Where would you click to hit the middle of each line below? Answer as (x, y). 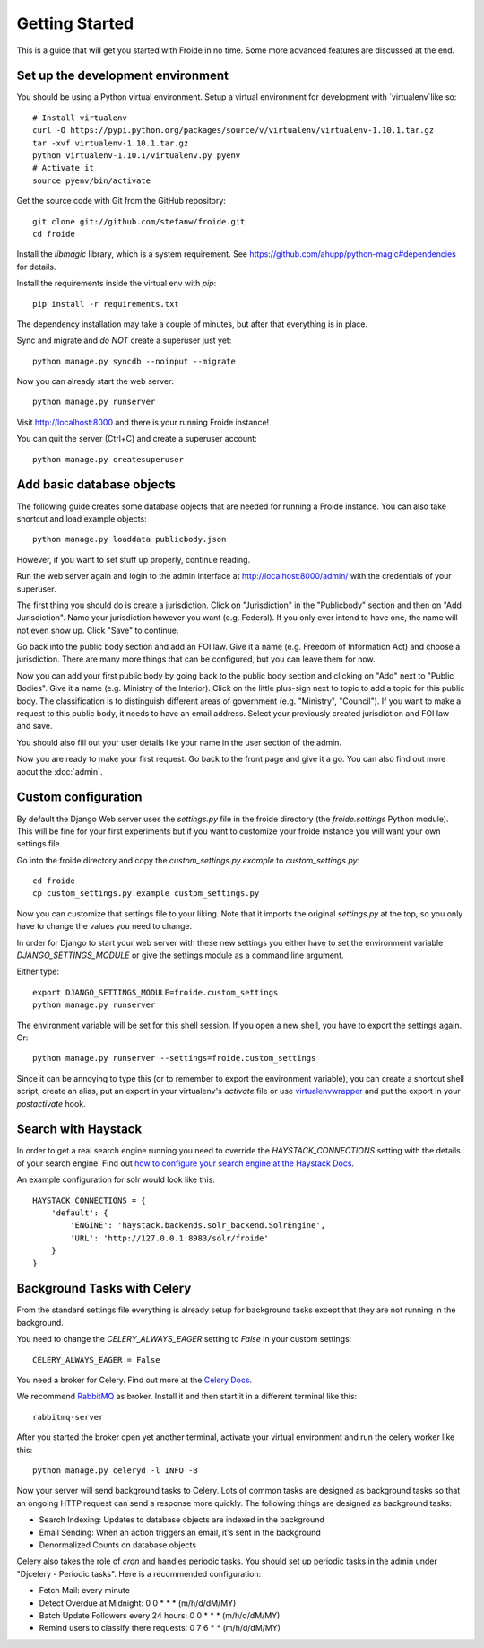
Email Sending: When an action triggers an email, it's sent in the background (180, 1532)
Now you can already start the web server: (95, 381)
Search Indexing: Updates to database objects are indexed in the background (181, 1520)
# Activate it (63, 168)
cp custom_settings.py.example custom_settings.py (146, 894)
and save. (35, 726)
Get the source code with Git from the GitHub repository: (121, 201)
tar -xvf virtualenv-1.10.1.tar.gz (111, 143)
